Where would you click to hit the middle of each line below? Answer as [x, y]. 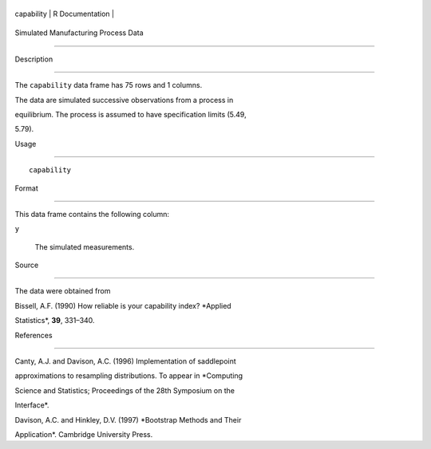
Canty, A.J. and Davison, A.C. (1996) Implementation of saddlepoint [126, 361]
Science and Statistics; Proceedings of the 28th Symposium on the [125, 390]
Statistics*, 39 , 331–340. [55, 321]
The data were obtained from [63, 291]
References [34, 335]
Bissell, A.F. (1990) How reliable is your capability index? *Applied [123, 305]
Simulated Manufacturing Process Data [79, 33]
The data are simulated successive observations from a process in [124, 100]
